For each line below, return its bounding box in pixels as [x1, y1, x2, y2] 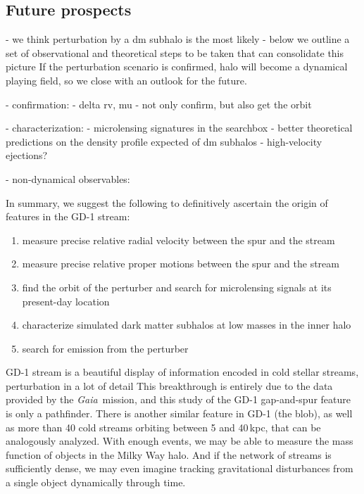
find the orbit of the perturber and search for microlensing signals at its [22, 279, 332, 294]
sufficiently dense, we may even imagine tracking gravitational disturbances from [6, 461, 353, 476]
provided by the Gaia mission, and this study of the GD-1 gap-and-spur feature [6, 392, 351, 407]
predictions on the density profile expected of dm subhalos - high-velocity [6, 134, 322, 148]
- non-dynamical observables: [6, 171, 130, 186]
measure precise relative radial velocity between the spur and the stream [22, 232, 335, 247]
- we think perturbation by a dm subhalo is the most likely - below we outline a [6, 32, 350, 46]
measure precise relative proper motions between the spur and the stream [22, 256, 339, 271]
